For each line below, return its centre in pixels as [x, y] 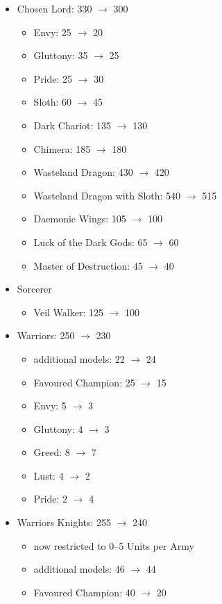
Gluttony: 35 [61, 55]
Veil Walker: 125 [68, 312]
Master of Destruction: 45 [88, 265]
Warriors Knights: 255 [64, 522]
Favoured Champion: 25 [84, 382]
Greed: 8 [52, 452]
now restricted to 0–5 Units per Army [114, 545]
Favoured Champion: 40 [84, 592]
